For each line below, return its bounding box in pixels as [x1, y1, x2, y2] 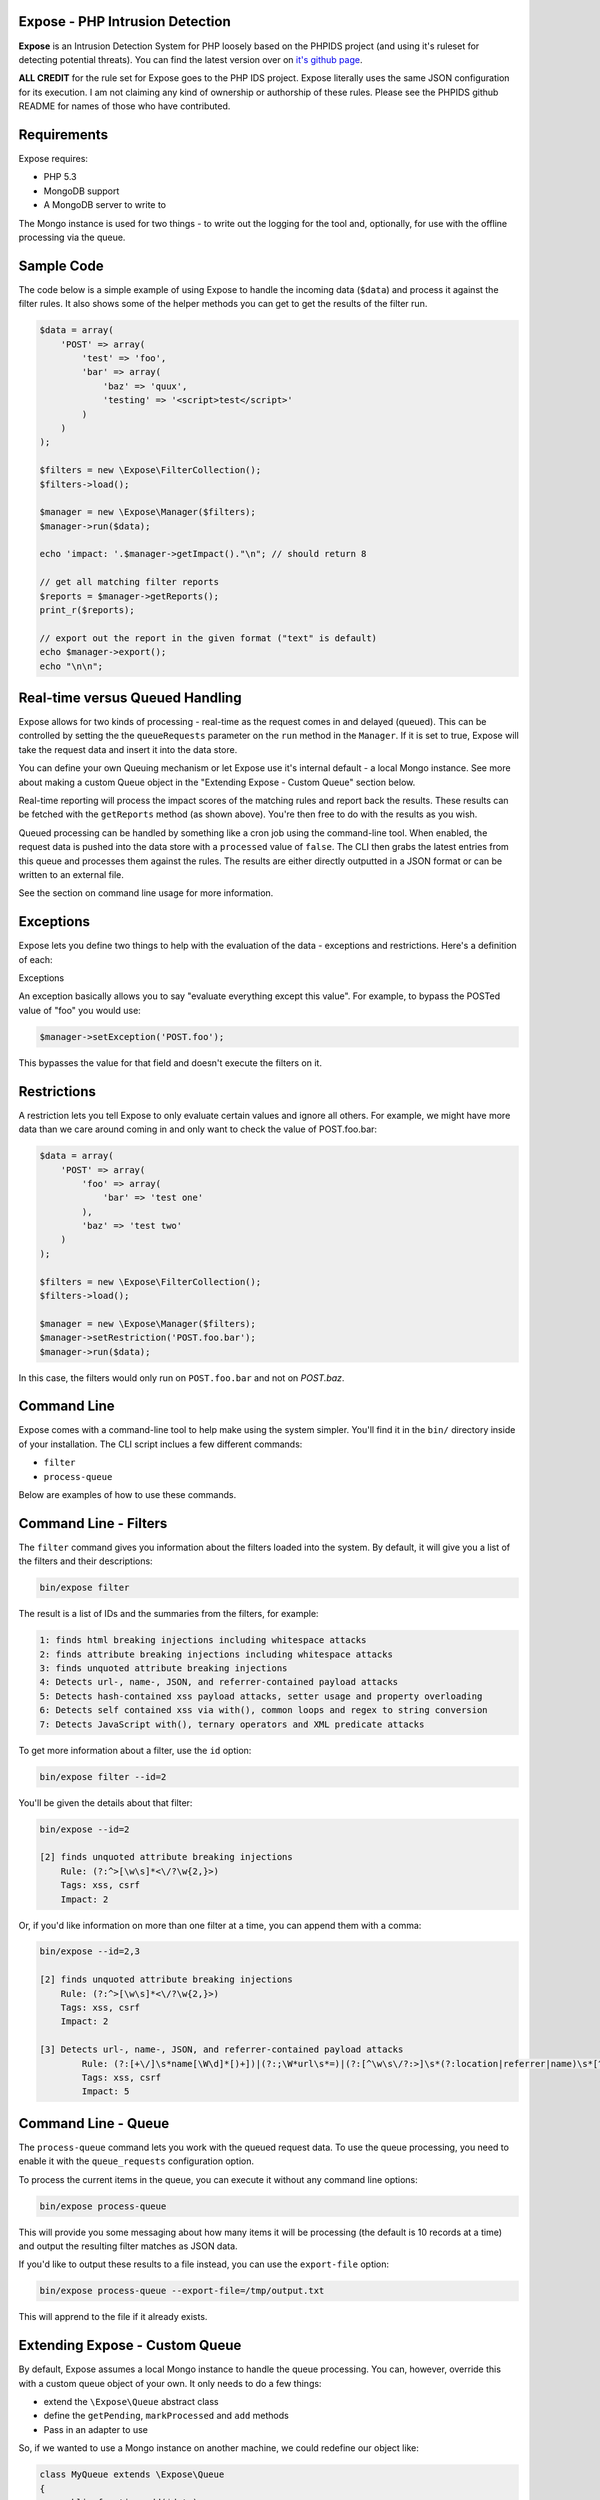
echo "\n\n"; [39, 660, 104, 672]
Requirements [18, 126, 109, 143]
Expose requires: [18, 152, 89, 164]
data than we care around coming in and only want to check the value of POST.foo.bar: [18, 1123, 378, 1135]
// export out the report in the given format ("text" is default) [39, 632, 378, 644]
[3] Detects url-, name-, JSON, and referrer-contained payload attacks [39, 2044, 404, 2055]
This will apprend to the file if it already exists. [18, 2311, 208, 2323]
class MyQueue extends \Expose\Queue [39, 2469, 225, 2480]
